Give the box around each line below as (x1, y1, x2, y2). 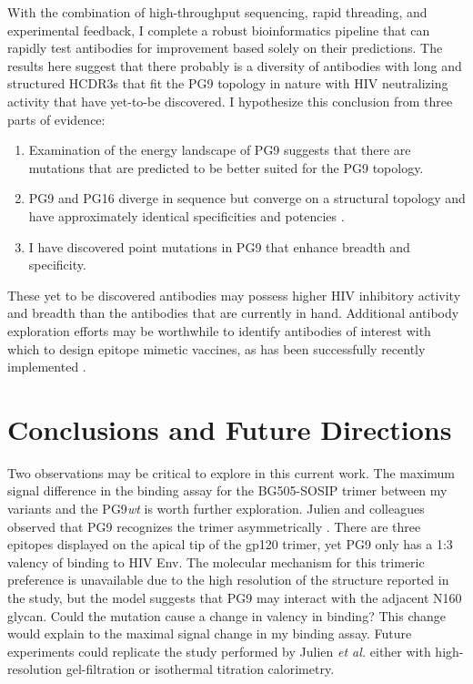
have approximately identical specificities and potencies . (28, 206, 345, 225)
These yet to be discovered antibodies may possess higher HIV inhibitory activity (7, 285, 461, 304)
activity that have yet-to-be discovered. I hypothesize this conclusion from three (7, 91, 453, 110)
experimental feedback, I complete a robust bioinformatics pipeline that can (7, 20, 430, 39)
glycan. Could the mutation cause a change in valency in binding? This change (7, 606, 446, 625)
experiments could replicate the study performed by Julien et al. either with (7, 641, 431, 660)
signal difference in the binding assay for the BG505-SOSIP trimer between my (7, 481, 448, 500)
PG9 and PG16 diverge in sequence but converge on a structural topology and (28, 189, 466, 208)
